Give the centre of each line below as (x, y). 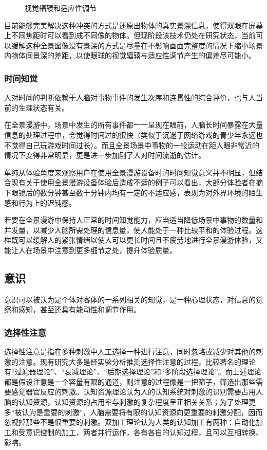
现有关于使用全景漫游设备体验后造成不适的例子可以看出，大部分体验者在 (133, 182)
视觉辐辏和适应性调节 (61, 8)
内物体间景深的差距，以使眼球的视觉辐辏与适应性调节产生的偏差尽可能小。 (130, 55)
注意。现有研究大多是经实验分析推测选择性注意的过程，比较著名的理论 (137, 361)
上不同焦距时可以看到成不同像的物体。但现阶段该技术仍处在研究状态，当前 (130, 35)
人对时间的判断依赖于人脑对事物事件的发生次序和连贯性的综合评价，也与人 (130, 97)
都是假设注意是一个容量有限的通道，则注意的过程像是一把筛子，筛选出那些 (130, 381)
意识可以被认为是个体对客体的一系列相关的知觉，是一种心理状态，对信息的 (130, 299)
